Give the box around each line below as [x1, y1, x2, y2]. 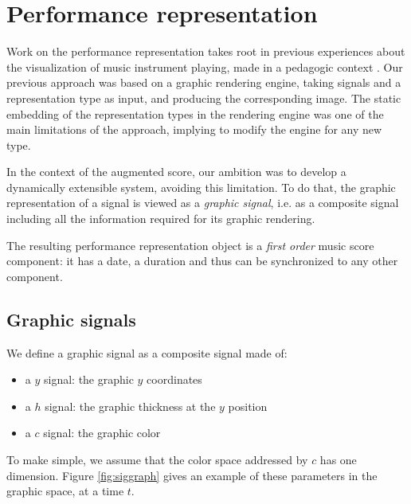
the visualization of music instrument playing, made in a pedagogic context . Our [6, 58, 403, 75]
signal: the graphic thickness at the [45, 397, 216, 414]
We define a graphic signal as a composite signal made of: [6, 344, 288, 361]
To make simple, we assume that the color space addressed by [6, 451, 308, 468]
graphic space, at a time [6, 483, 124, 499]
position [228, 397, 268, 414]
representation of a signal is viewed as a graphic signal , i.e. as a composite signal [6, 194, 399, 211]
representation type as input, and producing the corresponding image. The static [6, 89, 401, 106]
